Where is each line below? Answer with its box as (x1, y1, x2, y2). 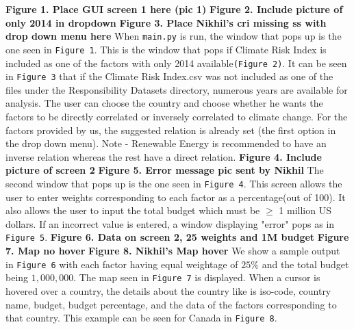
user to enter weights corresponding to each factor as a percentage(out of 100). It (5, 189, 346, 204)
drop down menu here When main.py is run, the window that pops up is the (5, 29, 342, 43)
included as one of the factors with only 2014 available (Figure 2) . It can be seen (5, 55, 347, 70)
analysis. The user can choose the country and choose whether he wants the (5, 96, 323, 110)
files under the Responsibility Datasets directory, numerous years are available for (5, 82, 348, 96)
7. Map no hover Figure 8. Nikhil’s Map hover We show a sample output (5, 244, 340, 258)
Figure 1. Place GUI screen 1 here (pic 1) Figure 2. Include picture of (5, 2, 343, 16)
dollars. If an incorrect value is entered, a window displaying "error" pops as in (5, 216, 335, 231)
